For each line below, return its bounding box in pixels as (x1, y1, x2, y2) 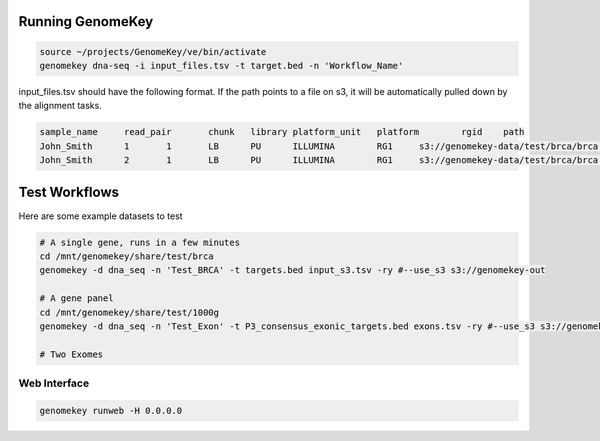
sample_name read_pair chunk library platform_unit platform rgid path (39, 126, 525, 138)
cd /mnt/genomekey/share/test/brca (39, 251, 214, 262)
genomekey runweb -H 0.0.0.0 (39, 405, 183, 416)
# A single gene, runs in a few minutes (39, 236, 240, 248)
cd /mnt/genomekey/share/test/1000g (39, 306, 220, 318)
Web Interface (18, 376, 90, 390)
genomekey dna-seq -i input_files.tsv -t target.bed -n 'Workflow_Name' (39, 60, 404, 71)
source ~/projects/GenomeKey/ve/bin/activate (39, 46, 267, 57)
